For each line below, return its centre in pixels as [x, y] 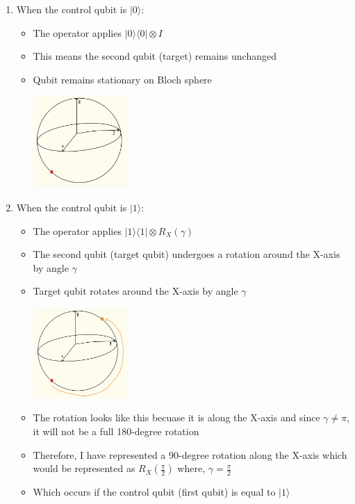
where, [191, 470]
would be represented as [84, 468]
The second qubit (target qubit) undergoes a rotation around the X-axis [187, 254]
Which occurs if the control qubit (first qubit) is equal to [154, 492]
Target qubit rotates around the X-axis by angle [135, 291]
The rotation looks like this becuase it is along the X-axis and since [176, 417]
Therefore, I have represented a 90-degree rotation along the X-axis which [190, 454]
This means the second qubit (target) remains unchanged [155, 56]
